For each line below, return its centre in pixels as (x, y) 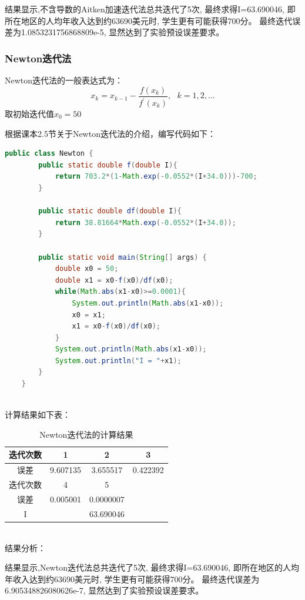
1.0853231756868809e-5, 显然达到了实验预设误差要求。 (123, 32)
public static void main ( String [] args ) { (123, 257)
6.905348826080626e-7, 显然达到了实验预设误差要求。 (104, 590)
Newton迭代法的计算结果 (86, 434)
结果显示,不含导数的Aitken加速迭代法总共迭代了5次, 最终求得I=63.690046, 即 (150, 9)
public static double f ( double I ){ (108, 165)
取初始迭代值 (29, 113)
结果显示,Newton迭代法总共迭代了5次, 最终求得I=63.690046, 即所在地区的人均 (152, 567)
